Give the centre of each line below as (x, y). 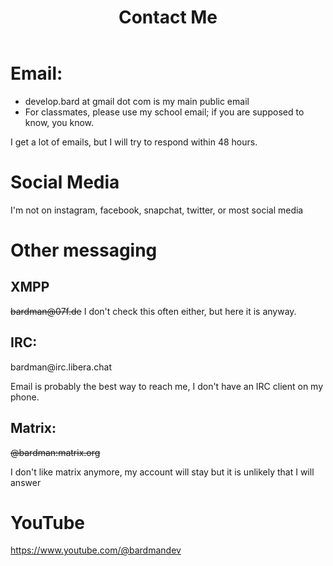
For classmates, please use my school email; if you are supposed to (164, 112)
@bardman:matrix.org (55, 452)
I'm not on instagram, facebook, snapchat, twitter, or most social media (157, 210)
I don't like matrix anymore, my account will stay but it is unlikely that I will (162, 472)
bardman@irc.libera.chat (61, 367)
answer (26, 482)
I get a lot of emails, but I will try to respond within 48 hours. (134, 142)
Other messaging (84, 250)
